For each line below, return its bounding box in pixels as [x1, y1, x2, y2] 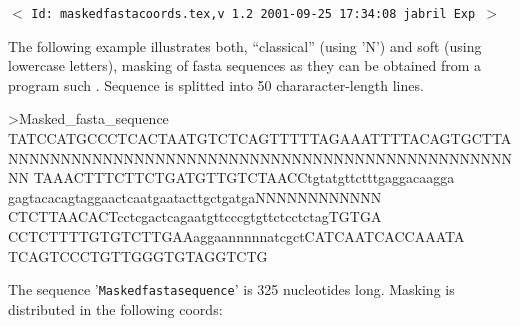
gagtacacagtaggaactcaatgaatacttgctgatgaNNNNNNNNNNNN [8, 186, 382, 207]
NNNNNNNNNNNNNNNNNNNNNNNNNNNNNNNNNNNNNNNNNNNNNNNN [8, 147, 512, 168]
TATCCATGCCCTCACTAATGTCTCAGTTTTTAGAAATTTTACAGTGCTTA [8, 128, 512, 149]
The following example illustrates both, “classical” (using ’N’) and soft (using [8, 35, 482, 56]
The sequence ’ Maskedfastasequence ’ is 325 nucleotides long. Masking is [8, 279, 455, 300]
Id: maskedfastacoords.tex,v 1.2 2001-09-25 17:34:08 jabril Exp [31, 7, 476, 21]
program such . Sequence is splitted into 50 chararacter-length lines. [8, 74, 424, 95]
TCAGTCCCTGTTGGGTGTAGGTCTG [8, 245, 268, 266]
